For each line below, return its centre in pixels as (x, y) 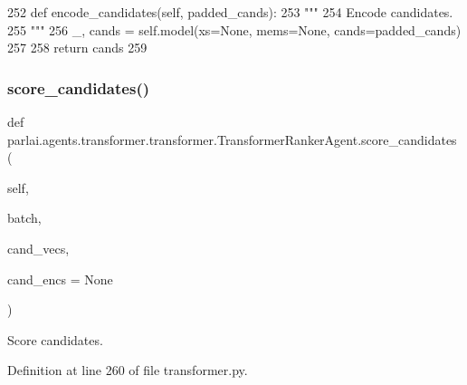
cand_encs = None (60, 279)
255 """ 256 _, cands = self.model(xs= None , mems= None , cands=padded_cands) (234, 29)
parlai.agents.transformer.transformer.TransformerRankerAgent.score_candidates (232, 139)
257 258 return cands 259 (77, 48)
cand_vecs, (38, 248)
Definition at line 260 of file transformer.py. (128, 370)
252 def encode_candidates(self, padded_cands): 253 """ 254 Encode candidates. (230, 12)
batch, (24, 218)
